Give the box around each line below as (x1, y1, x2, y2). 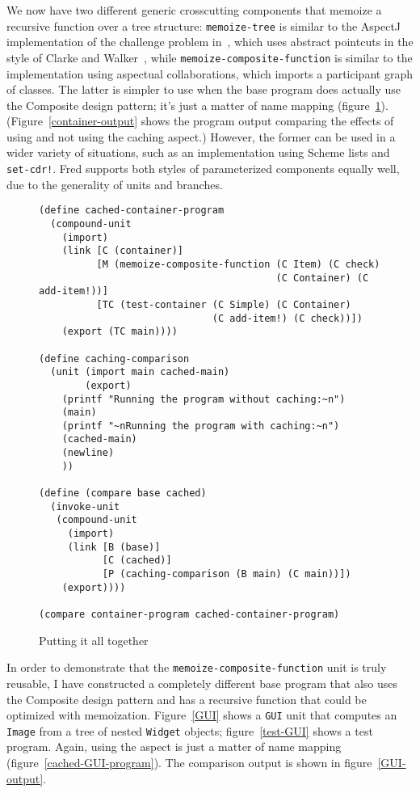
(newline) (61, 447, 115, 459)
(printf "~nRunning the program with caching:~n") (61, 420, 340, 432)
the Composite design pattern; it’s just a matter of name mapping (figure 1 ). (6, 96, 388, 113)
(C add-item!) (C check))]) (212, 312, 363, 324)
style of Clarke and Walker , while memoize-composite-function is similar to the (6, 49, 413, 65)
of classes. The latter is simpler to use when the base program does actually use (6, 81, 401, 98)
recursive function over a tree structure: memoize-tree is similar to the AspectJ (6, 17, 401, 34)
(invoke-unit (50, 500, 120, 512)
